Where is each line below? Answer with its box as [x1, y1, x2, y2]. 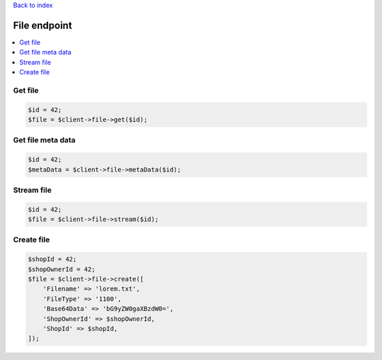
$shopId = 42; [28, 255, 77, 264]
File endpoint [13, 19, 72, 31]
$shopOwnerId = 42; [28, 265, 95, 273]
